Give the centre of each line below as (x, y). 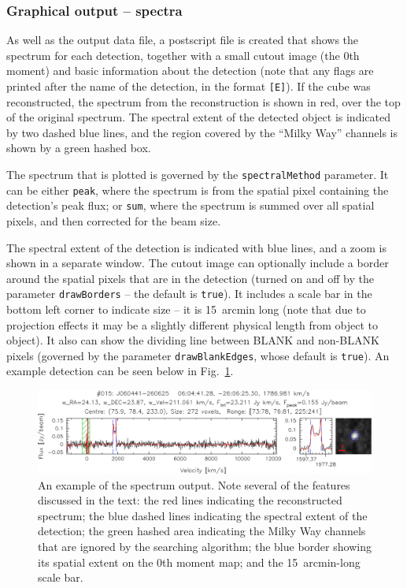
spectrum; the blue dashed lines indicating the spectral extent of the (203, 515)
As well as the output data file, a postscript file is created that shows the (183, 40)
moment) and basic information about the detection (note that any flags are (190, 71)
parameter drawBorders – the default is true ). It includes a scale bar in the (189, 294)
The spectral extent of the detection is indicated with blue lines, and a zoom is (196, 247)
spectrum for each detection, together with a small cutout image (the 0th (183, 55)
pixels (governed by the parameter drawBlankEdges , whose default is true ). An (198, 355)
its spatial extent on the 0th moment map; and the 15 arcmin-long (199, 562)
